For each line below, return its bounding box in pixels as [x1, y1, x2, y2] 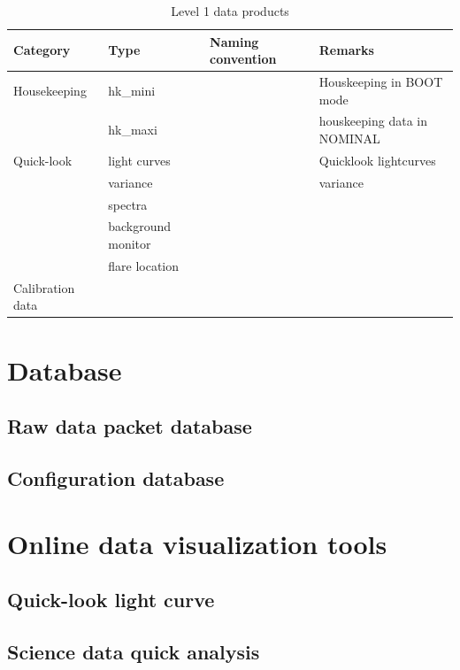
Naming [210, 32, 259, 50]
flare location [108, 256, 180, 274]
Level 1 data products [171, 2, 289, 19]
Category [13, 41, 71, 59]
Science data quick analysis [7, 637, 260, 665]
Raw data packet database [7, 412, 252, 440]
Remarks [318, 41, 374, 59]
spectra [108, 195, 148, 213]
